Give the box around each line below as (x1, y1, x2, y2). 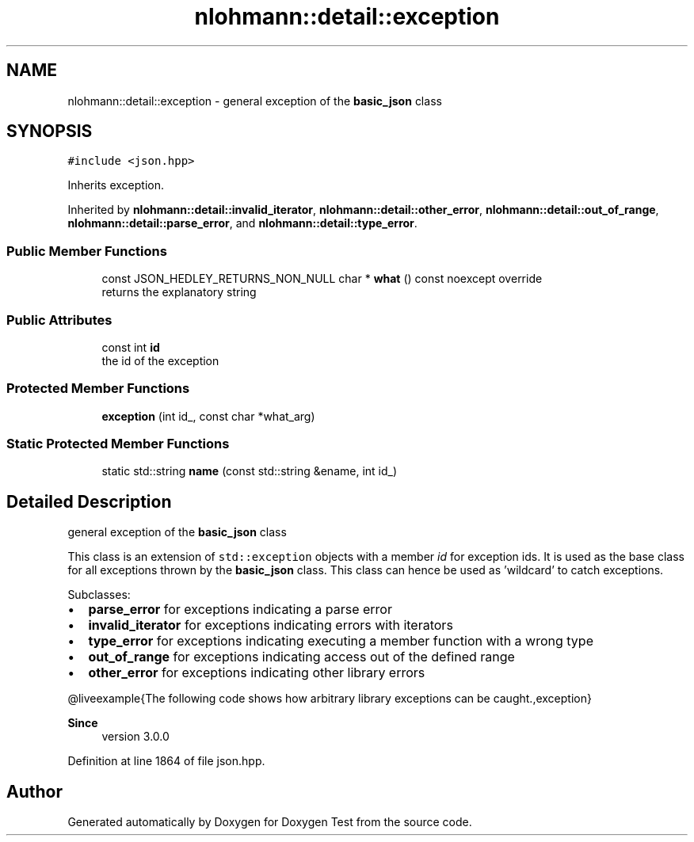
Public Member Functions (6, 242, 167, 259)
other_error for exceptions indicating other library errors (88, 665, 425, 681)
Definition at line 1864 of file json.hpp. (67, 754, 265, 768)
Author (6, 781, 63, 802)
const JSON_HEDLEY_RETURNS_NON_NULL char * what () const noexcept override (101, 272, 543, 286)
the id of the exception (101, 353, 219, 368)
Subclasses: (67, 588, 131, 602)
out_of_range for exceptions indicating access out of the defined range (88, 649, 515, 665)
